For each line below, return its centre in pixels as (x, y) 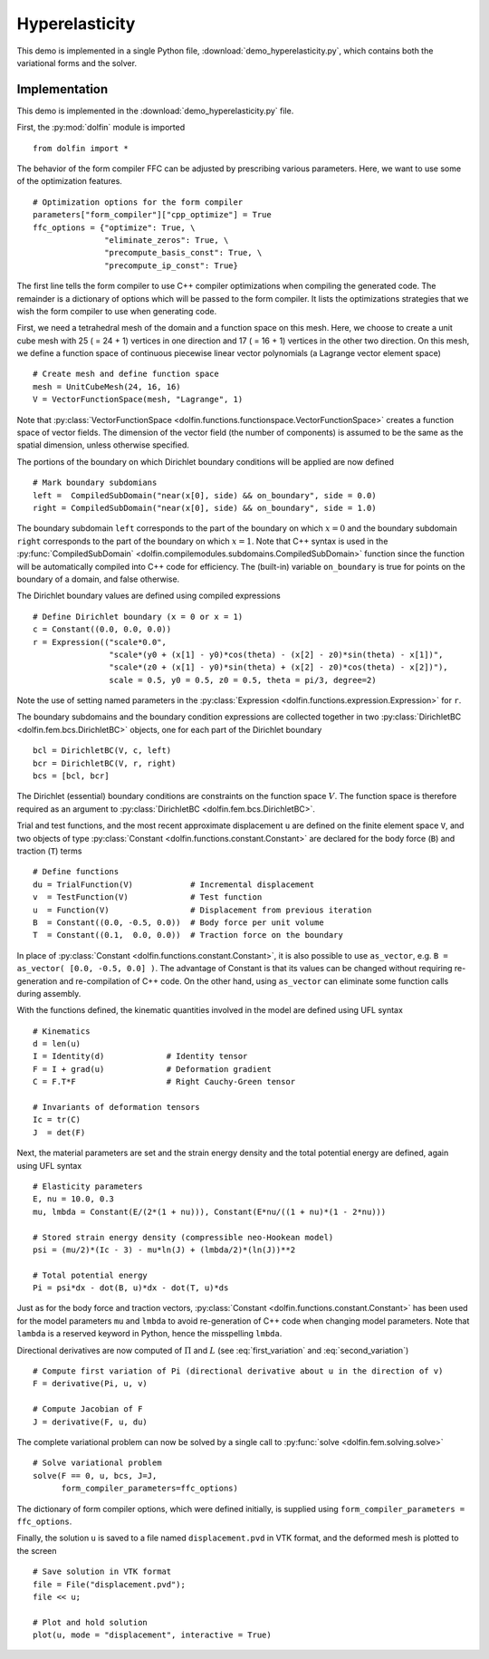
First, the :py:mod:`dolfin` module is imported (101, 128)
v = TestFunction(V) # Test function (148, 897)
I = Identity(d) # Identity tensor (140, 1056)
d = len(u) (57, 1044)
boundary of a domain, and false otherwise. (98, 579)
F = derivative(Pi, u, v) (91, 1384)
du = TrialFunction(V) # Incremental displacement (174, 884)
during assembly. (49, 993)
